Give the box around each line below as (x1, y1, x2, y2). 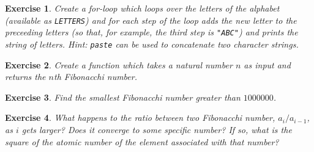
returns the (5, 70, 46, 83)
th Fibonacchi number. (53, 70, 137, 83)
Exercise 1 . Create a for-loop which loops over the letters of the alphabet (5, 2, 280, 14)
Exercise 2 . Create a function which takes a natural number (5, 58, 233, 71)
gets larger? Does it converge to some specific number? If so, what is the (21, 123, 292, 136)
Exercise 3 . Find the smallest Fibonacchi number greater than (5, 90, 241, 103)
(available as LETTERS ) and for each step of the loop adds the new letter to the (5, 13, 297, 26)
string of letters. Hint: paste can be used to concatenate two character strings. (5, 37, 299, 50)
